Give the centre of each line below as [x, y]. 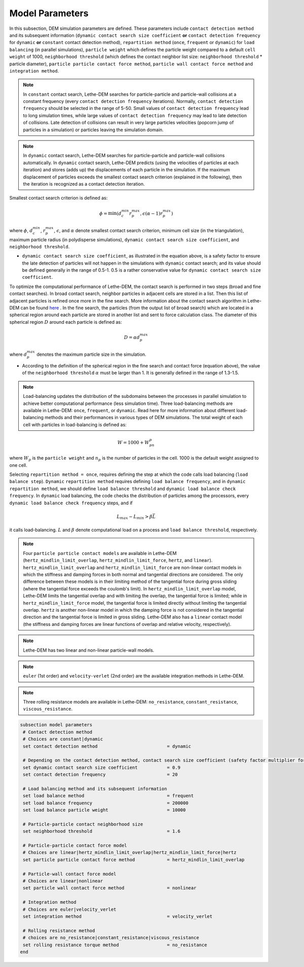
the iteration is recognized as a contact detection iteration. [84, 184]
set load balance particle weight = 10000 [104, 810]
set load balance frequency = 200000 [106, 803]
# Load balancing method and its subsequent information [95, 789]
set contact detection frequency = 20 [100, 775]
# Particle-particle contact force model [75, 846]
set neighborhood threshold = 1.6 [102, 831]
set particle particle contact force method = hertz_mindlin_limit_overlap [134, 860]
